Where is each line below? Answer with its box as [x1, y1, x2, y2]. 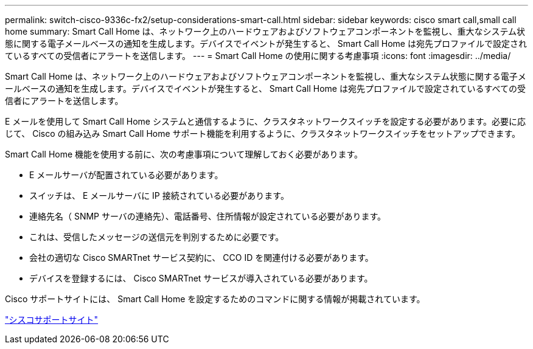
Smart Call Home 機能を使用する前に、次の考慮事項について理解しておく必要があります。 [5, 149, 363, 159]
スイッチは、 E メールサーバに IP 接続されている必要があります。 [29, 190, 289, 201]
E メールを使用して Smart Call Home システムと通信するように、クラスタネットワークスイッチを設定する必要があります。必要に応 [5, 116, 526, 126]
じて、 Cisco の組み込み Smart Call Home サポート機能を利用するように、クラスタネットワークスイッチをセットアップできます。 [5, 128, 521, 139]
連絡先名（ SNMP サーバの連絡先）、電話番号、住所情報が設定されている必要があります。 [29, 211, 386, 221]
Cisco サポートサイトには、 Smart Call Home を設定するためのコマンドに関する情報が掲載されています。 [5, 294, 425, 304]
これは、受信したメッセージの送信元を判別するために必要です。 [29, 232, 284, 242]
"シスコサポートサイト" [5, 314, 99, 325]
